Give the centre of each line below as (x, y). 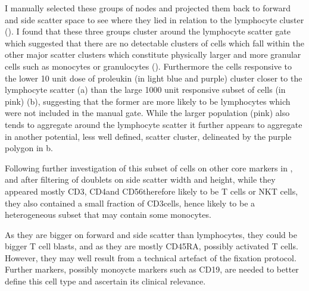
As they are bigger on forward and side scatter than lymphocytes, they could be (151, 234)
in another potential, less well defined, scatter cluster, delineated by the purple (148, 136)
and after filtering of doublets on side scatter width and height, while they (140, 179)
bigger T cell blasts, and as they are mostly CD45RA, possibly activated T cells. (152, 246)
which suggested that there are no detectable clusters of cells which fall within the (154, 43)
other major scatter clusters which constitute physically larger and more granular (153, 54)
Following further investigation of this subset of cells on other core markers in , (149, 168)
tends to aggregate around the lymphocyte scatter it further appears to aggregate (154, 124)
